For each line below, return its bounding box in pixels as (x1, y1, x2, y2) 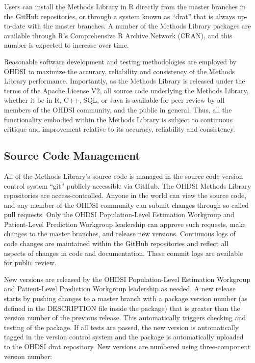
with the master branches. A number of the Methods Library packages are (27, 21, 251, 31)
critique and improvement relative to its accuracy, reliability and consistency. (4, 124, 235, 134)
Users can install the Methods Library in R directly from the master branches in (4, 1, 246, 11)
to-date (4, 21, 25, 31)
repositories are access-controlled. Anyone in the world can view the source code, (4, 190, 247, 200)
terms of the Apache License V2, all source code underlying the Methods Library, (4, 85, 249, 95)
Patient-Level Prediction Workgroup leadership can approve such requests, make (4, 219, 246, 229)
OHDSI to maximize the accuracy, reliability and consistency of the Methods (4, 66, 235, 76)
